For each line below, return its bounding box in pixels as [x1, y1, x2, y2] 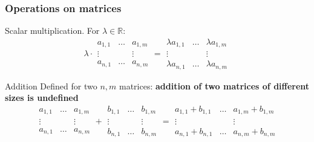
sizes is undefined [5, 91, 79, 104]
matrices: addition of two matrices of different [119, 79, 310, 92]
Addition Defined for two [5, 79, 97, 92]
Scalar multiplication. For [5, 24, 100, 37]
